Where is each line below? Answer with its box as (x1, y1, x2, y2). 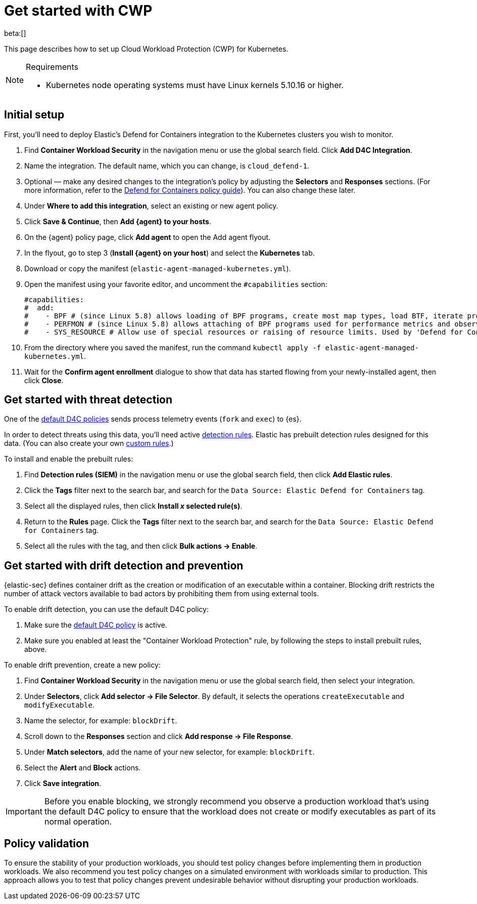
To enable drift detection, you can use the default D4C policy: (4, 605, 209, 614)
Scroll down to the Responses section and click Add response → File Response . (24, 732, 293, 741)
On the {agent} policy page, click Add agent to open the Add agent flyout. (24, 232, 271, 241)
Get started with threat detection (4, 393, 173, 406)
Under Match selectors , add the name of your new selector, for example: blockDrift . (24, 748, 315, 757)
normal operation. (44, 816, 112, 827)
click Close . (24, 376, 64, 385)
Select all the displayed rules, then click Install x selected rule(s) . (24, 502, 243, 511)
